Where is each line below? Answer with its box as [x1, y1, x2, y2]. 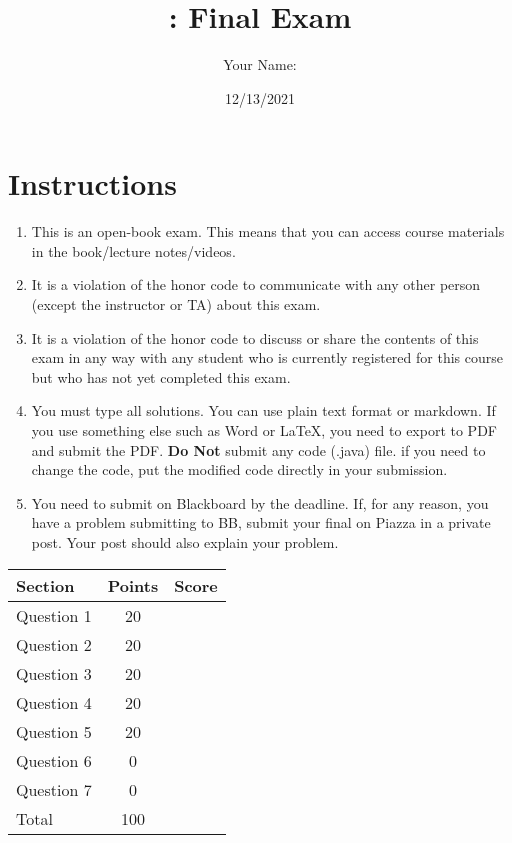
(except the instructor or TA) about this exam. [31, 294, 321, 315]
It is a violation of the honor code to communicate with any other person [31, 274, 481, 295]
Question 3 [16, 661, 92, 685]
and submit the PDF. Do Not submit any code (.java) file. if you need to [31, 439, 486, 460]
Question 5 [16, 719, 92, 743]
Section [16, 573, 75, 597]
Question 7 [16, 777, 92, 801]
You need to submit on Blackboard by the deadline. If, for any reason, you [31, 492, 489, 513]
